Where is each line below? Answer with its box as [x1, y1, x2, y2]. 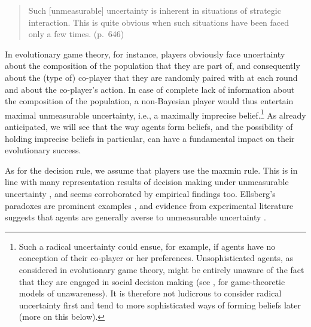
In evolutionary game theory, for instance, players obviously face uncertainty [5, 47, 285, 60]
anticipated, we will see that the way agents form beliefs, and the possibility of [5, 120, 293, 132]
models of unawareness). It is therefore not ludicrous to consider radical [19, 287, 282, 299]
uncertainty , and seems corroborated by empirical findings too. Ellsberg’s [5, 187, 276, 199]
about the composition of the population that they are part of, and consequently [5, 59, 300, 72]
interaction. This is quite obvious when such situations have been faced [28, 16, 289, 28]
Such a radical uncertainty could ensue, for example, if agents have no [19, 240, 276, 252]
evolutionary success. [5, 144, 81, 156]
